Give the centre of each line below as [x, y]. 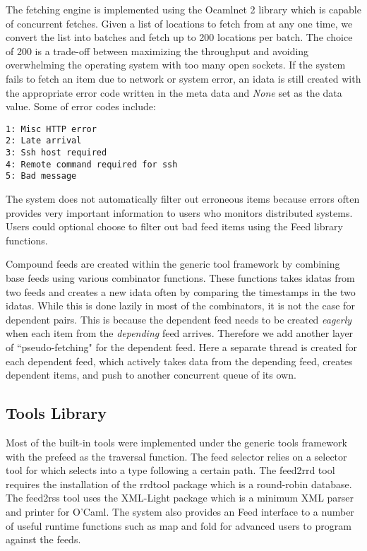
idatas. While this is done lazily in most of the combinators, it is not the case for [180, 306]
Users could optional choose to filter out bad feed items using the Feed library [174, 226]
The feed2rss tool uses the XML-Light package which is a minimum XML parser [180, 498]
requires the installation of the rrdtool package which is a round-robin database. [179, 484]
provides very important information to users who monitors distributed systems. [179, 212]
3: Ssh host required [56, 153]
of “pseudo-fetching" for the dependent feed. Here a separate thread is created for [182, 346]
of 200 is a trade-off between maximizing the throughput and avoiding [157, 51]
